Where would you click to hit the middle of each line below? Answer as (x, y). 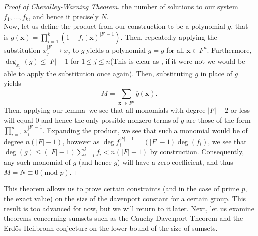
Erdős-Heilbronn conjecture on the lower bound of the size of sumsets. (111, 227)
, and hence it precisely (64, 16)
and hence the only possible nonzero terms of (110, 119)
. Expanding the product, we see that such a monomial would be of (145, 130)
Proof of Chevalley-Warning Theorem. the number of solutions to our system (121, 6)
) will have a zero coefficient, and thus (175, 162)
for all (175, 49)
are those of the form (218, 119)
